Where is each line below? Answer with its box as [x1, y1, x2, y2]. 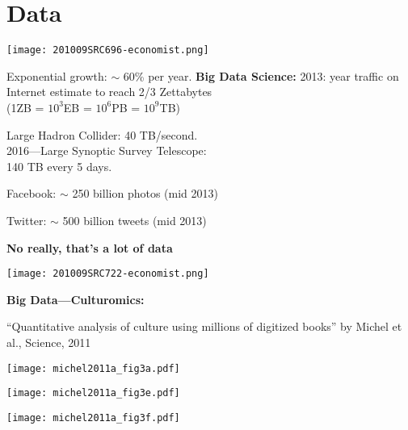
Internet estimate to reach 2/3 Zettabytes [6, 83, 212, 100]
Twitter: [6, 211, 47, 228]
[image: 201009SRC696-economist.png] [6, 44, 209, 56]
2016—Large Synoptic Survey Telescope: [6, 142, 207, 159]
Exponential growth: [6, 67, 107, 84]
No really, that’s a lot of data [6, 239, 173, 256]
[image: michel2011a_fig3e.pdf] [6, 387, 180, 399]
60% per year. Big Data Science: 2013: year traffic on [123, 67, 399, 84]
